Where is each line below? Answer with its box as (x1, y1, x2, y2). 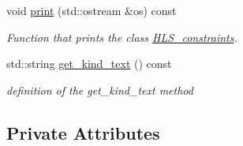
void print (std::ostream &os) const (6, 2, 177, 18)
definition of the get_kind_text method (6, 81, 193, 98)
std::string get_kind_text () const (6, 55, 172, 72)
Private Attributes (6, 120, 160, 144)
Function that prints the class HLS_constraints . (6, 28, 237, 45)
